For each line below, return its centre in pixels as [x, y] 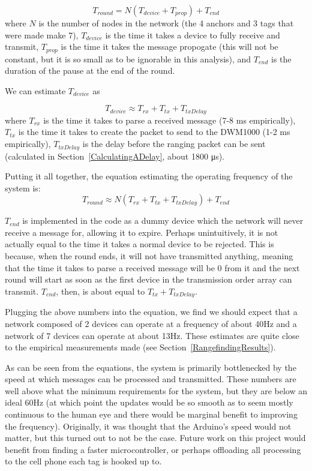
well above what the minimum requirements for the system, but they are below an [156, 390]
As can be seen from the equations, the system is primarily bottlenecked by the [151, 367]
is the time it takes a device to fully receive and [193, 34]
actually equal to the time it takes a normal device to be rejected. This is [139, 244]
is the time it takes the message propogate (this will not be [169, 46]
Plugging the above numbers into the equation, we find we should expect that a [151, 312]
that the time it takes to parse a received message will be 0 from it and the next [152, 267]
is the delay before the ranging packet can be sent [174, 144]
